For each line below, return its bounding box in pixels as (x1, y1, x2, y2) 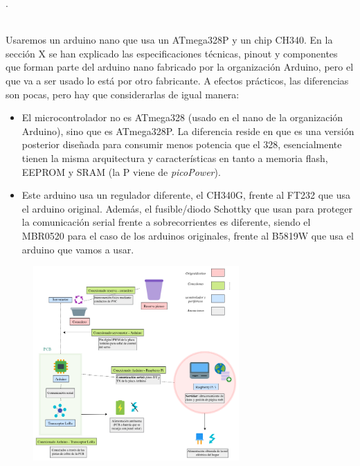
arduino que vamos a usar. (21, 242, 134, 256)
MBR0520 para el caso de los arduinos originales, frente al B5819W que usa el (21, 228, 354, 242)
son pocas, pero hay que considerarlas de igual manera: (6, 87, 240, 101)
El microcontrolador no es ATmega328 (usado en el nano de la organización (21, 110, 343, 125)
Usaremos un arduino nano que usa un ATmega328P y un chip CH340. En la (6, 33, 333, 47)
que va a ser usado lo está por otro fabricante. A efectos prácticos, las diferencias (6, 73, 349, 87)
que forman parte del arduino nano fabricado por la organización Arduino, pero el (6, 60, 354, 74)
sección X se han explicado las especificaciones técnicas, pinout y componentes (6, 46, 338, 60)
